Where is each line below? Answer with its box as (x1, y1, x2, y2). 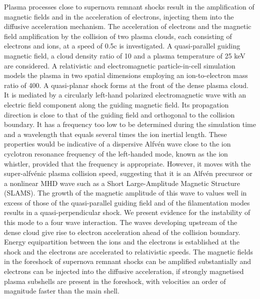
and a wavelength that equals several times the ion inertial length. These (4, 128, 227, 139)
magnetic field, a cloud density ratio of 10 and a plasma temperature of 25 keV (4, 50, 245, 60)
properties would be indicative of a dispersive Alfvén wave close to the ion (4, 138, 231, 149)
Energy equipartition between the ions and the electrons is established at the (4, 236, 239, 247)
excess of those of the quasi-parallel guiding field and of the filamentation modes (4, 197, 250, 207)
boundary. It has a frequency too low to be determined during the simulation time (4, 119, 256, 129)
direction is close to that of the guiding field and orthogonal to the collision (4, 109, 235, 119)
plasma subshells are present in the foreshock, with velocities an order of (4, 275, 226, 286)
